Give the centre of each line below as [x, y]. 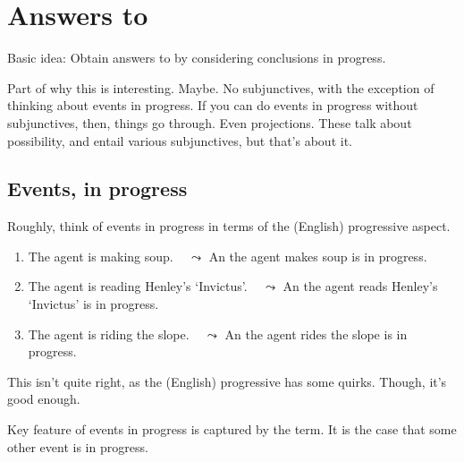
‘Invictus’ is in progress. [93, 304]
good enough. [44, 399]
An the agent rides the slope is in [316, 334]
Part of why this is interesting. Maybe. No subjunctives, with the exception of [221, 87]
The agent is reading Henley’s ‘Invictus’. [138, 286]
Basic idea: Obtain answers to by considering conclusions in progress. [197, 58]
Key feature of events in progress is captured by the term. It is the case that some [232, 429]
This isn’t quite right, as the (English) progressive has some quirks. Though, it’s [227, 381]
